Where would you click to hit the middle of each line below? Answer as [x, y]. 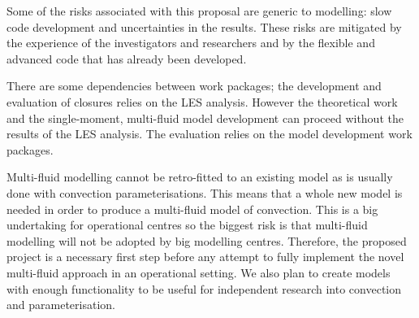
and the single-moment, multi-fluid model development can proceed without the [205, 118]
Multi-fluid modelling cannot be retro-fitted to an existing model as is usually [200, 177]
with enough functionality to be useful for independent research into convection [204, 288]
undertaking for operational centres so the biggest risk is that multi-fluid [187, 225]
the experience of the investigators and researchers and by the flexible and [191, 43]
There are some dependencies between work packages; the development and [194, 86]
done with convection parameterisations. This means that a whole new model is [205, 192]
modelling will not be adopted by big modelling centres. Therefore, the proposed [207, 240]
